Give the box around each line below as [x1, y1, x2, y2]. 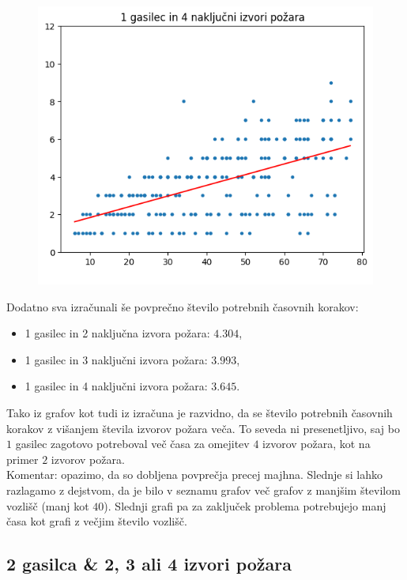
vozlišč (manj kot [6, 497, 89, 514]
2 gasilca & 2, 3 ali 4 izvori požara [6, 552, 292, 576]
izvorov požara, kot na [262, 435, 371, 452]
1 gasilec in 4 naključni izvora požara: [24, 378, 208, 394]
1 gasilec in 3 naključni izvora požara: [24, 351, 208, 367]
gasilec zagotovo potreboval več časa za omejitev [15, 435, 250, 452]
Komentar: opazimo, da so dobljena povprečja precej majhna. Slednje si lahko [6, 466, 383, 483]
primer [6, 450, 39, 467]
